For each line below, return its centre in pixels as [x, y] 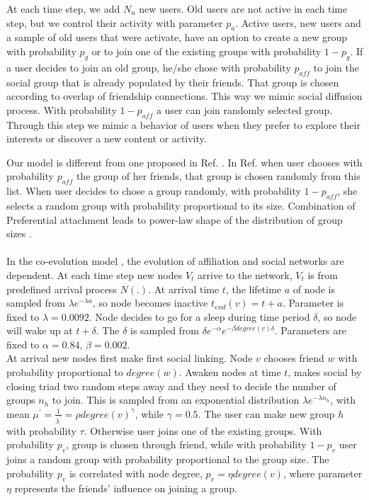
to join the [336, 67]
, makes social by [325, 372]
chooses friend [294, 358]
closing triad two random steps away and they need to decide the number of [171, 386]
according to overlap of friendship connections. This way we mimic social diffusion [184, 96]
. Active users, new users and [298, 22]
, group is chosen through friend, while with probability [186, 444]
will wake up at [40, 330]
